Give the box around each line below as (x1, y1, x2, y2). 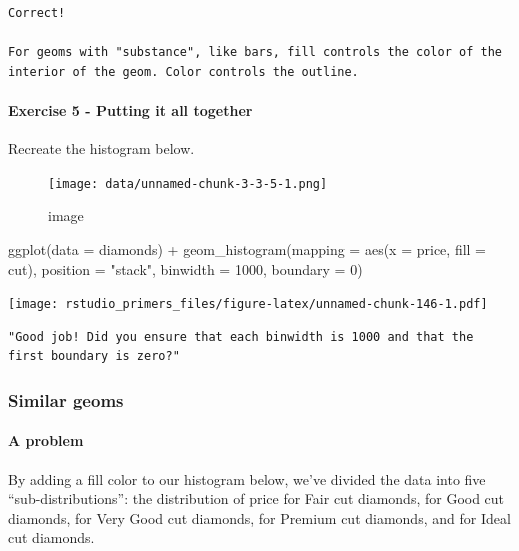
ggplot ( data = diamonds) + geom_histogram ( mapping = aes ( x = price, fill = (8, 239, 486, 260)
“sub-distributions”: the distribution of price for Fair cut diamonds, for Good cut (8, 488, 505, 509)
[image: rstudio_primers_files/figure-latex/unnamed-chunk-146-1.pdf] (8, 297, 488, 312)
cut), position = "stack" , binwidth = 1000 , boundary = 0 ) (8, 258, 363, 279)
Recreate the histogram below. (8, 138, 195, 159)
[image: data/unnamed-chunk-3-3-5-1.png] (48, 176, 328, 191)
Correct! (8, 6, 66, 20)
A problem (8, 430, 84, 451)
